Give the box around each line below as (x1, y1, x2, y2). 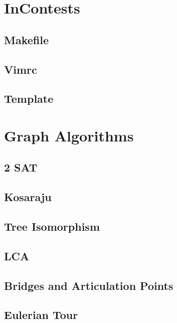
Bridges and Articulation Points (4, 277, 173, 293)
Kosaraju (4, 189, 52, 205)
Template (4, 91, 54, 106)
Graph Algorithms (4, 125, 134, 145)
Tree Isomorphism (4, 219, 100, 234)
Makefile (4, 32, 49, 47)
